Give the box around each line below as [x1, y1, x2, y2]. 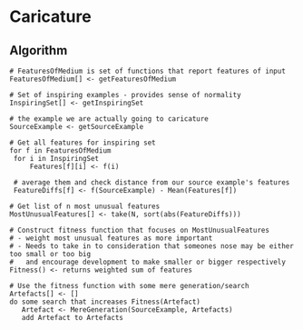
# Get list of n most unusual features [9, 202, 161, 211]
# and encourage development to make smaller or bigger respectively [9, 257, 286, 266]
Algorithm [9, 43, 68, 58]
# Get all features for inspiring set [9, 138, 156, 147]
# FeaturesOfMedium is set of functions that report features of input [9, 66, 286, 75]
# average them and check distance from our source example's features [13, 178, 290, 187]
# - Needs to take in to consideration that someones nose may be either [9, 242, 295, 251]
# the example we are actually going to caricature [9, 115, 209, 124]
